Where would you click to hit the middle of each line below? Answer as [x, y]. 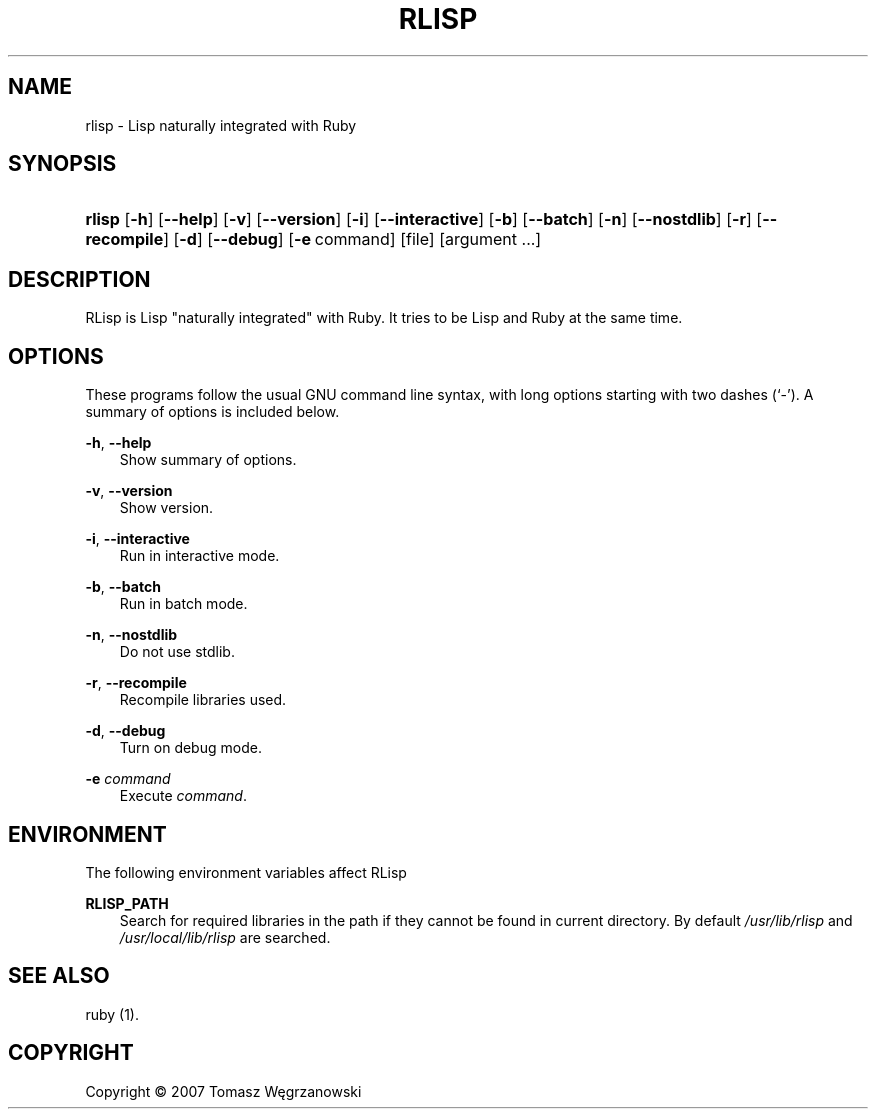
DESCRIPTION [79, 279]
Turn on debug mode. [190, 748]
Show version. [166, 508]
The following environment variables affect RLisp [246, 872]
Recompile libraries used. [203, 700]
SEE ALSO [59, 976]
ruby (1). [112, 1014]
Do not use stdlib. [177, 652]
